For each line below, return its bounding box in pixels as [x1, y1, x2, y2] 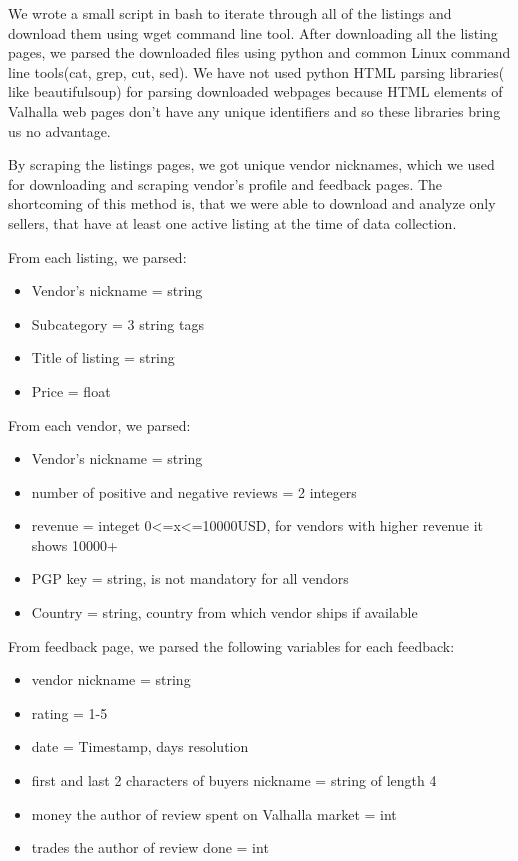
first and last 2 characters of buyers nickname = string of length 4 [31, 770, 437, 791]
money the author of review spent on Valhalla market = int [31, 803, 397, 824]
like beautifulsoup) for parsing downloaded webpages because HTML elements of [8, 81, 503, 102]
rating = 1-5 [31, 702, 108, 723]
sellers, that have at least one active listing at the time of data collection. [8, 212, 457, 233]
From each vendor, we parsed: [8, 414, 191, 435]
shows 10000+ [31, 534, 118, 555]
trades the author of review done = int [31, 837, 269, 858]
